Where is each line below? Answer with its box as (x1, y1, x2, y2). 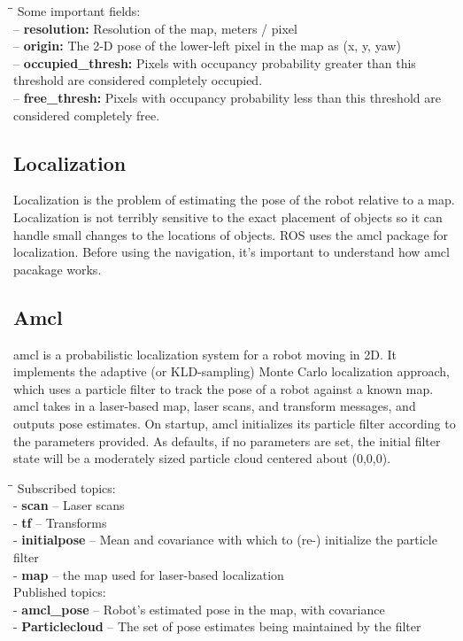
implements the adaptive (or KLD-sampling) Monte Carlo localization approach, (13, 362, 451, 381)
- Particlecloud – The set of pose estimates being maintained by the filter (13, 617, 421, 636)
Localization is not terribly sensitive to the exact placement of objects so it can (13, 207, 443, 226)
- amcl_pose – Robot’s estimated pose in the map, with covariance (13, 599, 385, 618)
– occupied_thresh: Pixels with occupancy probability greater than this (13, 53, 416, 72)
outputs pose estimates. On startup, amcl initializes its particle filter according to (13, 413, 456, 432)
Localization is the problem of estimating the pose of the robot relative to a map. (13, 190, 455, 209)
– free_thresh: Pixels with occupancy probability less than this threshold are (13, 88, 441, 106)
